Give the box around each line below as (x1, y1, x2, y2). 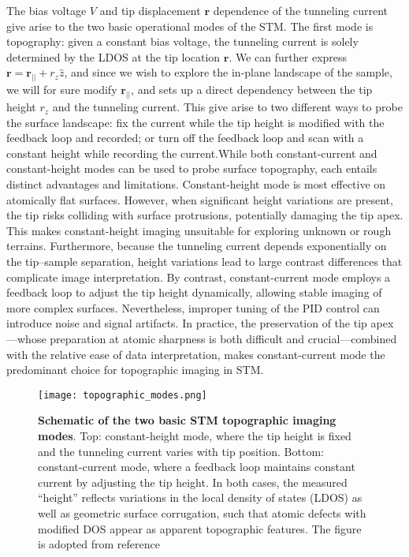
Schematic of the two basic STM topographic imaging (38, 412, 336, 428)
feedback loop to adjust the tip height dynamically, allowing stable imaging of (6, 284, 382, 301)
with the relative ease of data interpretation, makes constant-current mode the (6, 346, 385, 362)
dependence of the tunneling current (213, 2, 389, 18)
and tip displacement (99, 2, 201, 18)
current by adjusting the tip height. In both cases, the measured (38, 473, 348, 490)
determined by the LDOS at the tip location (6, 48, 221, 65)
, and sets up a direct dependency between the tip (131, 81, 373, 98)
